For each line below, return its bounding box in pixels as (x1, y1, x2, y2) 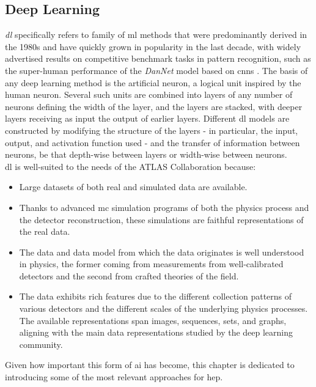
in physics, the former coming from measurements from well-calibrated (19, 257, 284, 270)
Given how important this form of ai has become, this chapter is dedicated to (5, 358, 295, 371)
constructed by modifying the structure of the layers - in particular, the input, (5, 123, 298, 136)
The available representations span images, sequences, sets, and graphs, (19, 314, 287, 326)
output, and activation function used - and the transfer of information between (5, 136, 300, 149)
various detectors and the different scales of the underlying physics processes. (19, 302, 308, 315)
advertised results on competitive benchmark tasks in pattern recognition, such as (5, 52, 311, 65)
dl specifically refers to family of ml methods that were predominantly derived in (5, 28, 307, 41)
